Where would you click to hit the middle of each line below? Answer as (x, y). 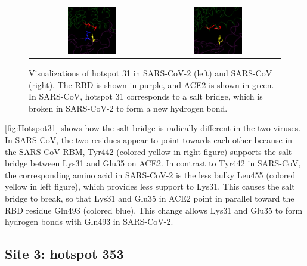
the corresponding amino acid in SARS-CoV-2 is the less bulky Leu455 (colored (150, 174)
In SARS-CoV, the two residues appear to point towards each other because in (149, 140)
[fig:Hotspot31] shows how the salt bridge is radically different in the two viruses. (153, 128)
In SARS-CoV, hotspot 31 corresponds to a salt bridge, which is (146, 96)
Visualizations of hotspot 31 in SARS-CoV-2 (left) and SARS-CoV (151, 73)
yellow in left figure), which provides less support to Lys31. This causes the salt (150, 186)
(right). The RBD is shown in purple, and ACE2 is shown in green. (151, 84)
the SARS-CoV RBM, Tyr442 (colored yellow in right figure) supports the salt (148, 151)
